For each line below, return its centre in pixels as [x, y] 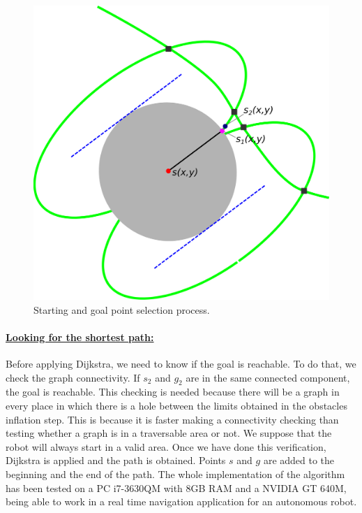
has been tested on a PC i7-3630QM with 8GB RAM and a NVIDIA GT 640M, [176, 487]
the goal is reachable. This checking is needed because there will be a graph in [173, 392]
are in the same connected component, [268, 377]
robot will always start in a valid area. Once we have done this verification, [166, 446]
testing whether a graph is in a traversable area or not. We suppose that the [169, 433]
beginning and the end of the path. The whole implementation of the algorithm [175, 474]
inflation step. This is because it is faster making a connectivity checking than [172, 419]
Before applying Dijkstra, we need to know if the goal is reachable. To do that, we [181, 364]
